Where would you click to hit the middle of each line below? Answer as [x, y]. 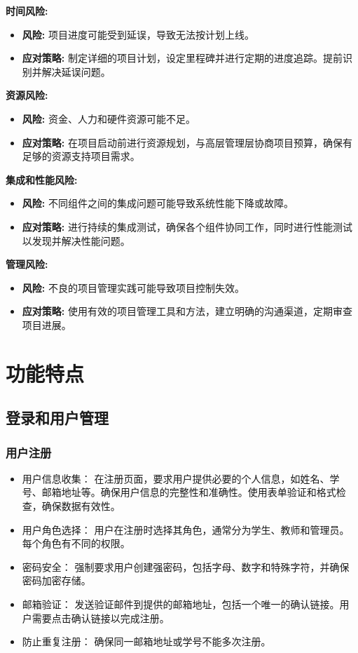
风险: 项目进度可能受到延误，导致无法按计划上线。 [138, 34]
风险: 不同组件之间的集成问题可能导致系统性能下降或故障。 [158, 203]
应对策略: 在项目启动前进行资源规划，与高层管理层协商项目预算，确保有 [187, 142]
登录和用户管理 [57, 418]
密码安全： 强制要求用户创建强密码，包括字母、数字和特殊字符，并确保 [186, 566]
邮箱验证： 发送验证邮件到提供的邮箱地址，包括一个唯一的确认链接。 [181, 604]
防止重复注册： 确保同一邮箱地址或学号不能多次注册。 [146, 641]
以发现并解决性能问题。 [76, 240]
